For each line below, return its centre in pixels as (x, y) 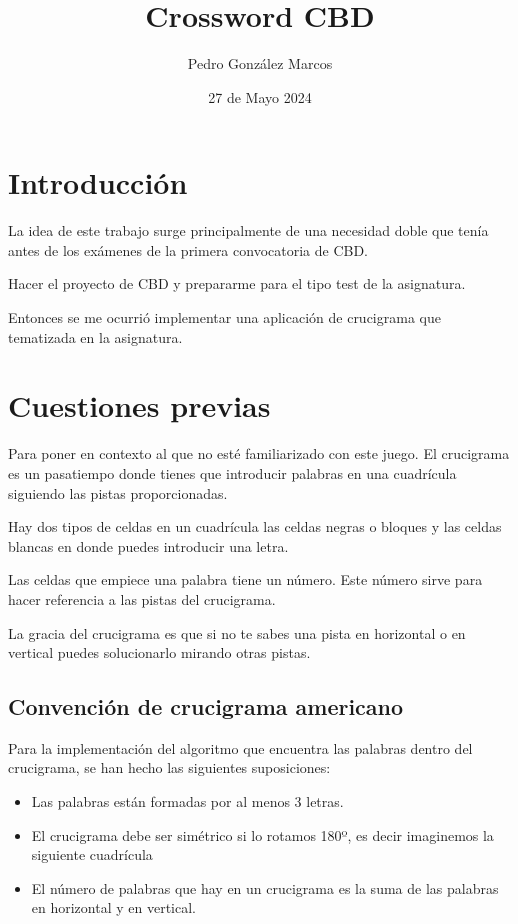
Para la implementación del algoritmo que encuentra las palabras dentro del (240, 747)
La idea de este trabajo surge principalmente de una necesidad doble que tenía (248, 230)
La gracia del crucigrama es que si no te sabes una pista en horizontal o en (237, 632)
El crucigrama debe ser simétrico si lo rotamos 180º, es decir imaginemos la (262, 834)
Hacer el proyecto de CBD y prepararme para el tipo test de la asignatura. (237, 283)
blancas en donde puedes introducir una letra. (148, 545)
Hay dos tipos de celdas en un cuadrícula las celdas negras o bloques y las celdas (255, 526)
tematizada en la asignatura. (95, 336)
